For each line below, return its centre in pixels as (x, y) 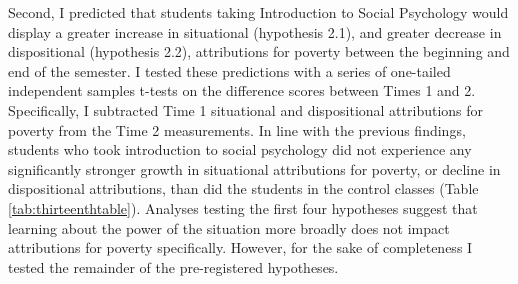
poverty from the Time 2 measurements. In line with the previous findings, (237, 129)
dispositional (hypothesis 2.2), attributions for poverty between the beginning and (259, 51)
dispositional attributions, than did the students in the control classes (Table (243, 188)
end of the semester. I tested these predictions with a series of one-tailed (229, 70)
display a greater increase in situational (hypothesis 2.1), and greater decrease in (255, 31)
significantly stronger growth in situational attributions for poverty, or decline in (254, 168)
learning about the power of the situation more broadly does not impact (229, 227)
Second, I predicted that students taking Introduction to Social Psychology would (258, 12)
